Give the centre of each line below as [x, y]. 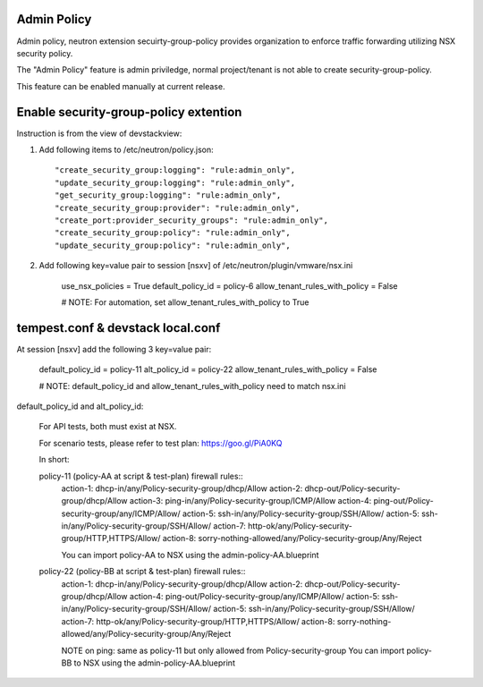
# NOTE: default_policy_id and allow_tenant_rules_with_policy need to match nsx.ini [192, 386]
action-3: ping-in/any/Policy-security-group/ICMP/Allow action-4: [251, 501]
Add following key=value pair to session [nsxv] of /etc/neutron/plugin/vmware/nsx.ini [196, 266]
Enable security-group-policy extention [129, 112]
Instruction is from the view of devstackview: [99, 133]
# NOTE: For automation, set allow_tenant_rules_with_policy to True [185, 302]
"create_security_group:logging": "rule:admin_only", [175, 170]
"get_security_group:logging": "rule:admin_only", [168, 195]
